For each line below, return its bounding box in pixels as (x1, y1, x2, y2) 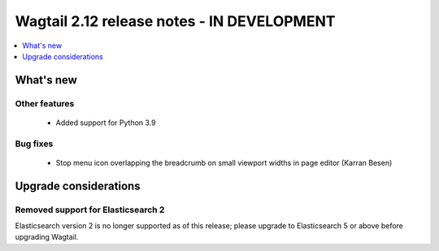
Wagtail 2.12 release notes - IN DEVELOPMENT (15, 12, 336, 30)
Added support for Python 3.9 (55, 118, 156, 128)
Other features (15, 97, 75, 109)
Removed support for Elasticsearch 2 (15, 204, 165, 215)
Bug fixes (15, 138, 54, 149)
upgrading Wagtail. (15, 232, 79, 242)
